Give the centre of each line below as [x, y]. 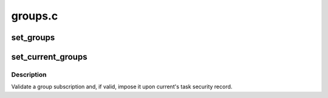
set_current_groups [49, 57]
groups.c [35, 16]
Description [29, 74]
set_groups [33, 37]
